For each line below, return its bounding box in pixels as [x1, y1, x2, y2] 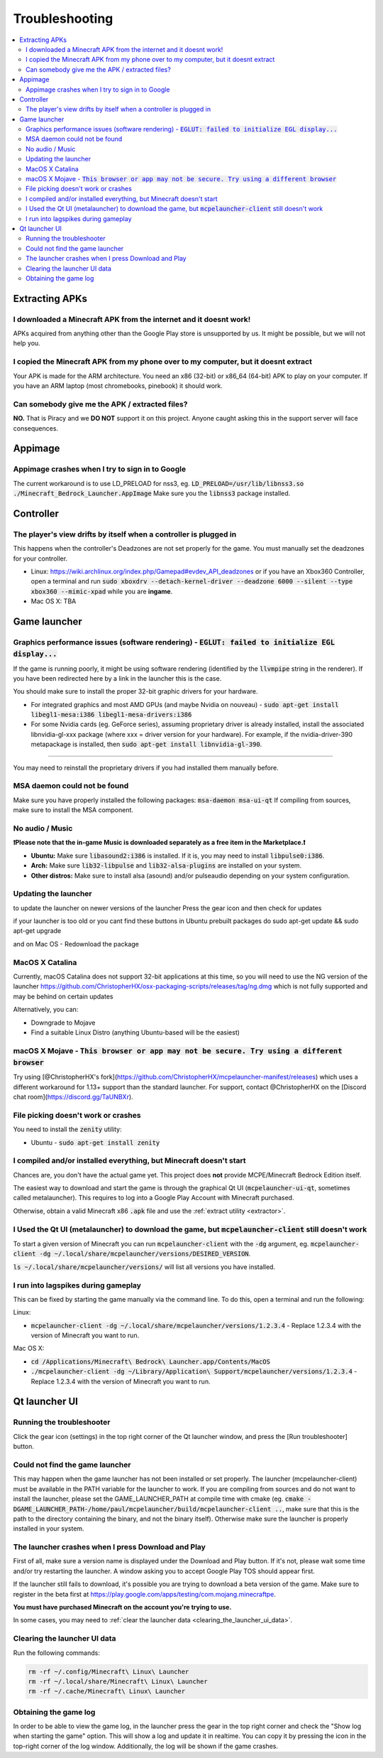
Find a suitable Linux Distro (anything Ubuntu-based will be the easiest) [30, 1028, 240, 1037]
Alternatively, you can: [13, 1005, 79, 1014]
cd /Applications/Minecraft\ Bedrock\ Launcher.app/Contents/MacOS [30, 1357, 271, 1366]
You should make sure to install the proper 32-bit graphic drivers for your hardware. [13, 687, 258, 696]
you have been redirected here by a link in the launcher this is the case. [13, 674, 222, 682]
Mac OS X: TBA [30, 597, 77, 605]
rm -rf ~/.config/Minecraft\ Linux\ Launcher [28, 1667, 189, 1676]
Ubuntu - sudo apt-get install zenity [30, 1138, 160, 1147]
